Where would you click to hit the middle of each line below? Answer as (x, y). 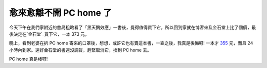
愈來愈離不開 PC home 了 (61, 13)
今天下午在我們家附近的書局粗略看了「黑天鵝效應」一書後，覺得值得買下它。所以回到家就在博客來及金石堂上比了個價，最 (133, 27)
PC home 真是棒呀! (28, 59)
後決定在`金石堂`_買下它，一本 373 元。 (49, 34)
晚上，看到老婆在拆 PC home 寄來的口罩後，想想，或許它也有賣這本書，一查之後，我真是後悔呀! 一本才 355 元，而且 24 (131, 43)
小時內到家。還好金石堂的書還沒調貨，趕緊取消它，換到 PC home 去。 (80, 50)
